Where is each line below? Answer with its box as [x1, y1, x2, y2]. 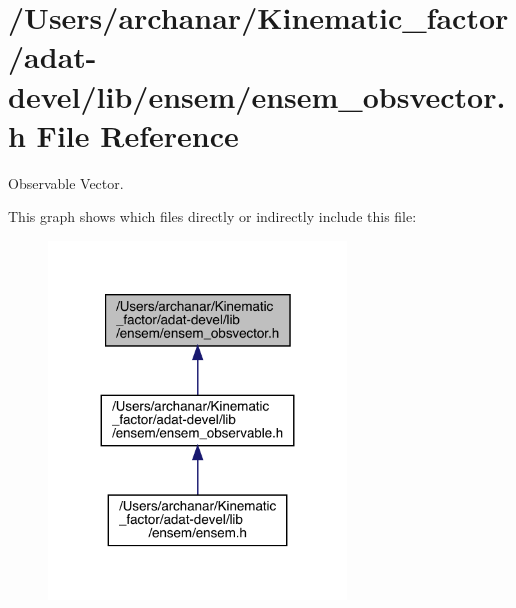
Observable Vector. [8, 172, 124, 193]
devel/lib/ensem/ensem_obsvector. [8, 75, 506, 116]
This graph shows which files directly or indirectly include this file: [8, 206, 417, 227]
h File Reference [8, 114, 239, 155]
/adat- [8, 36, 97, 77]
